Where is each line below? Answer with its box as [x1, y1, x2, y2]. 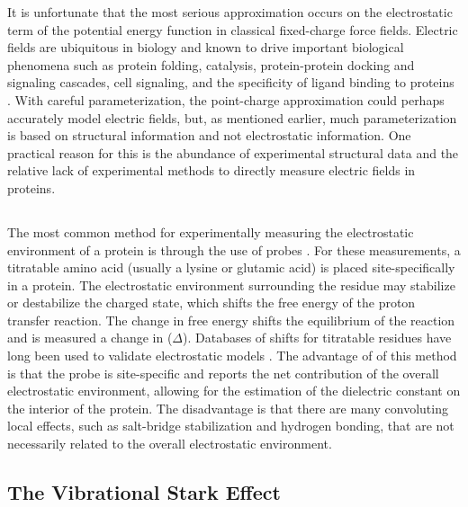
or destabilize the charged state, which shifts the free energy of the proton [7, 293, 416, 312]
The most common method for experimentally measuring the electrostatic [7, 222, 414, 241]
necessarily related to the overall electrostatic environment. [7, 434, 332, 453]
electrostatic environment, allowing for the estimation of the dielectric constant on [7, 381, 461, 400]
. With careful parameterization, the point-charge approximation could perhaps [7, 90, 445, 109]
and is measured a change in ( [7, 328, 173, 347]
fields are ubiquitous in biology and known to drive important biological [7, 38, 404, 57]
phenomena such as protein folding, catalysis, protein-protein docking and [7, 55, 415, 74]
